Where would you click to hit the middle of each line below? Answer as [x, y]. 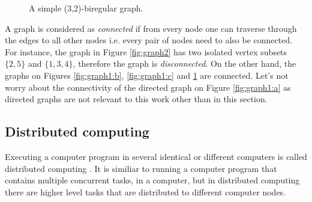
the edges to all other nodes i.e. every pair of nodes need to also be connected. [149, 40]
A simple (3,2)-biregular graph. [86, 8]
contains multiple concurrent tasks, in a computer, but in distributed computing [152, 180]
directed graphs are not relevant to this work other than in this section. [136, 99]
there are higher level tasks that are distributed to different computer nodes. [145, 191]
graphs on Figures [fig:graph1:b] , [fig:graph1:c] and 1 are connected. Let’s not [147, 75]
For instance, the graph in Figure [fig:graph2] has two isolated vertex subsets [146, 51]
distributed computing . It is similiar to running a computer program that [141, 168]
